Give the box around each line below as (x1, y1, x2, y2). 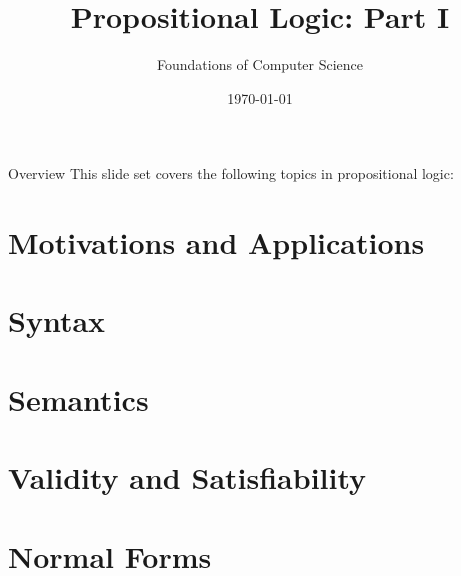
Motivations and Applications (8, 222, 425, 263)
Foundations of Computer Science (156, 54, 364, 75)
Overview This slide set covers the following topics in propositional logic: (8, 163, 454, 184)
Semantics (8, 378, 149, 419)
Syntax (8, 300, 106, 341)
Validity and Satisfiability (8, 457, 367, 498)
